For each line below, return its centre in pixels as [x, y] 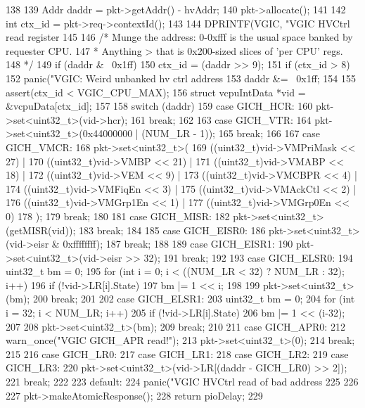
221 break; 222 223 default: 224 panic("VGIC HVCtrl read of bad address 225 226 [182, 382]
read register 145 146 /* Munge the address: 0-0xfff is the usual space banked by [179, 37]
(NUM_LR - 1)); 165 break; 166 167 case [231, 133]
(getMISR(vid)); [41, 230]
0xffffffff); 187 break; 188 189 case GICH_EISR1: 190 [178, 244]
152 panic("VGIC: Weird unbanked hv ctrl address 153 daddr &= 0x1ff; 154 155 [181, 78]
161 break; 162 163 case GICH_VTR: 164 [221, 119]
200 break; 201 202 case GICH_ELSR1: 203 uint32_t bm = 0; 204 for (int [194, 299]
